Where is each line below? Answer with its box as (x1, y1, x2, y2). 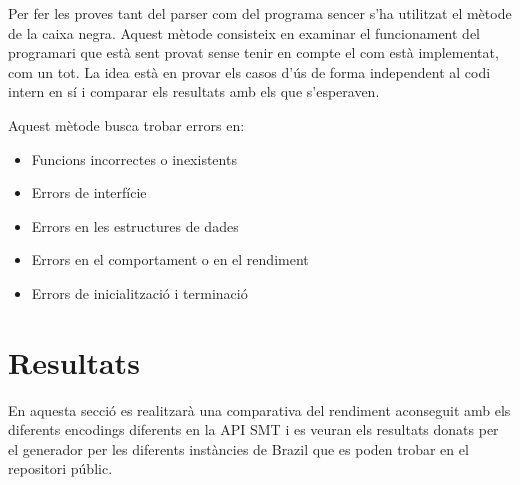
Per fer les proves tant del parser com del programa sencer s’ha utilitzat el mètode (8, 3, 512, 23)
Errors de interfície (31, 182, 147, 203)
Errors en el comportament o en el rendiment (31, 249, 309, 270)
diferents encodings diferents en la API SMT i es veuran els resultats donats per (8, 419, 499, 440)
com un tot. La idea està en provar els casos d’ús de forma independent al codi (8, 61, 491, 82)
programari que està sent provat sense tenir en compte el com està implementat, (8, 42, 499, 63)
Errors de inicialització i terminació (31, 282, 248, 303)
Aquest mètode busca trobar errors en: (8, 114, 245, 135)
